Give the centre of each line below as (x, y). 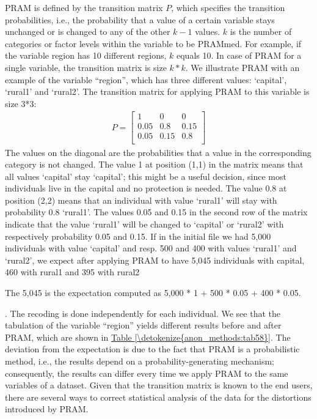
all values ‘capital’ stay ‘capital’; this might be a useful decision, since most (146, 176)
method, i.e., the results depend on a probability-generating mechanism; (140, 361)
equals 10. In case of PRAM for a (239, 55)
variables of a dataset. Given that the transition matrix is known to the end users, (159, 385)
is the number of (261, 32)
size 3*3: (21, 103)
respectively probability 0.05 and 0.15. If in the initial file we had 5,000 (138, 236)
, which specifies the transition (228, 7)
